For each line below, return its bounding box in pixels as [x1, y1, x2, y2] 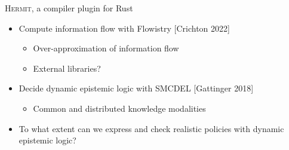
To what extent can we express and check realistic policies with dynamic [19, 122, 284, 134]
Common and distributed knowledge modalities [33, 102, 206, 114]
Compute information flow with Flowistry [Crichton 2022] [19, 22, 230, 34]
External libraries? [33, 62, 101, 74]
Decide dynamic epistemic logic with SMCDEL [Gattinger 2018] [19, 82, 254, 94]
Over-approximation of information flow [33, 42, 179, 54]
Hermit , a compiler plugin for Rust [5, 2, 133, 14]
